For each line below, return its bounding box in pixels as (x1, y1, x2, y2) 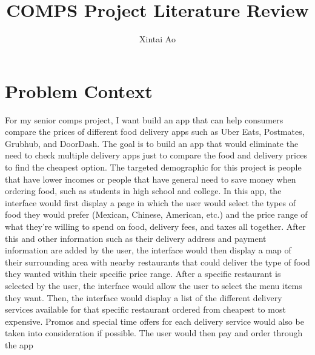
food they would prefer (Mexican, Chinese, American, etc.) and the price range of (5, 208, 308, 221)
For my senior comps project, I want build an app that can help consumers (5, 113, 283, 126)
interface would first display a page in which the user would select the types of (5, 196, 296, 209)
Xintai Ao (139, 33, 176, 45)
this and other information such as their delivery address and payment (5, 232, 267, 244)
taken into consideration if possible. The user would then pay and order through (5, 327, 303, 339)
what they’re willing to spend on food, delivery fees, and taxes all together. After (5, 220, 306, 232)
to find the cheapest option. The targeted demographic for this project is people (5, 161, 302, 174)
